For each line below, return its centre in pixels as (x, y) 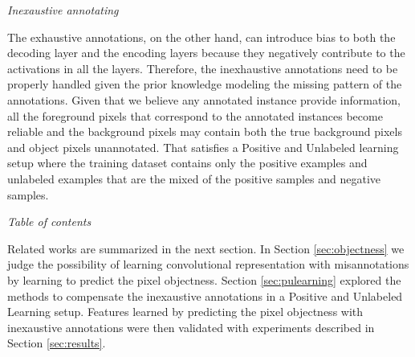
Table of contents (49, 222)
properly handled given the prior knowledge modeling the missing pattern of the (205, 84)
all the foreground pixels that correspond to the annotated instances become (195, 115)
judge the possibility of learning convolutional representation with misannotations (208, 264)
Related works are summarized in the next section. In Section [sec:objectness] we (206, 248)
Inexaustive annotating (63, 10)
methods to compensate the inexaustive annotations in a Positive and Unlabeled (205, 295)
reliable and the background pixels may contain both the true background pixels (205, 131)
